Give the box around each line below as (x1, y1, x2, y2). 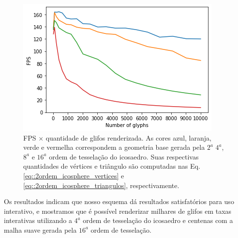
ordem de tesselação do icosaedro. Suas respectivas (49, 151, 199, 161)
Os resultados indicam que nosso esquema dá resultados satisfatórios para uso (4, 196, 234, 206)
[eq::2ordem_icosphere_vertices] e (23, 170, 124, 180)
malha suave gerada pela (4, 224, 77, 235)
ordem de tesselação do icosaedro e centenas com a (83, 215, 233, 225)
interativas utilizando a (4, 215, 72, 225)
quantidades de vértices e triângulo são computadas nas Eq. (23, 161, 200, 171)
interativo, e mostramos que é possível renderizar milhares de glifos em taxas (4, 206, 232, 216)
